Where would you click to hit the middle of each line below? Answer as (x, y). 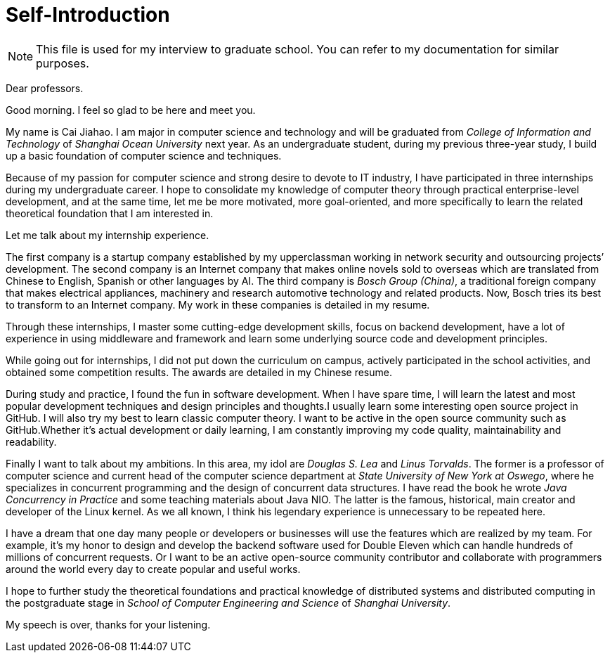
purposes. (63, 63)
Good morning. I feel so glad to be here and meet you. (131, 110)
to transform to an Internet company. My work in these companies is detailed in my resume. (218, 304)
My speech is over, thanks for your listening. (108, 624)
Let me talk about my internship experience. (108, 235)
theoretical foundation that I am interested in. (110, 213)
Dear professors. (45, 88)
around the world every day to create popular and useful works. (153, 569)
